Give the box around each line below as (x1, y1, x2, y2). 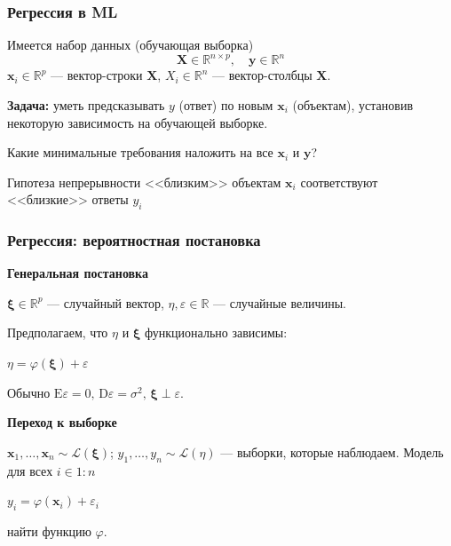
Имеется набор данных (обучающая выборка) (7, 36, 254, 54)
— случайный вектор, (47, 293, 164, 312)
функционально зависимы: (145, 323, 288, 342)
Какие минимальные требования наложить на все (7, 143, 273, 162)
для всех (7, 461, 53, 479)
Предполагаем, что (7, 323, 108, 342)
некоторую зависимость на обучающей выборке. (7, 113, 268, 131)
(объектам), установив (292, 95, 414, 114)
